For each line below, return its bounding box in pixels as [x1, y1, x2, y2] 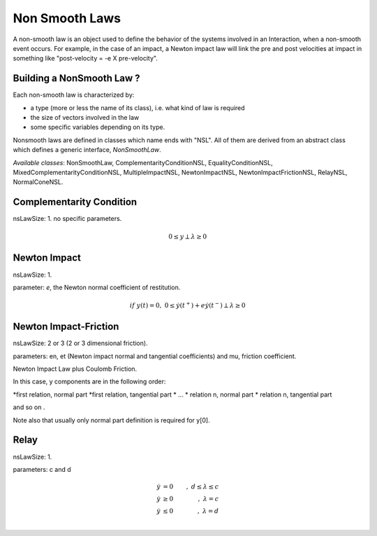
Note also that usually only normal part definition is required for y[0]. [13, 415, 211, 424]
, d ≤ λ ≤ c [186, 483, 219, 491]
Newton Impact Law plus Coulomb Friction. [13, 365, 138, 373]
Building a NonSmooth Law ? [13, 72, 140, 84]
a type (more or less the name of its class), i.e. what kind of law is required [30, 103, 245, 112]
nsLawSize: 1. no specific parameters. [13, 215, 122, 223]
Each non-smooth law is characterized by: [13, 91, 135, 99]
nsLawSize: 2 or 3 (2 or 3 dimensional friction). [13, 339, 148, 348]
